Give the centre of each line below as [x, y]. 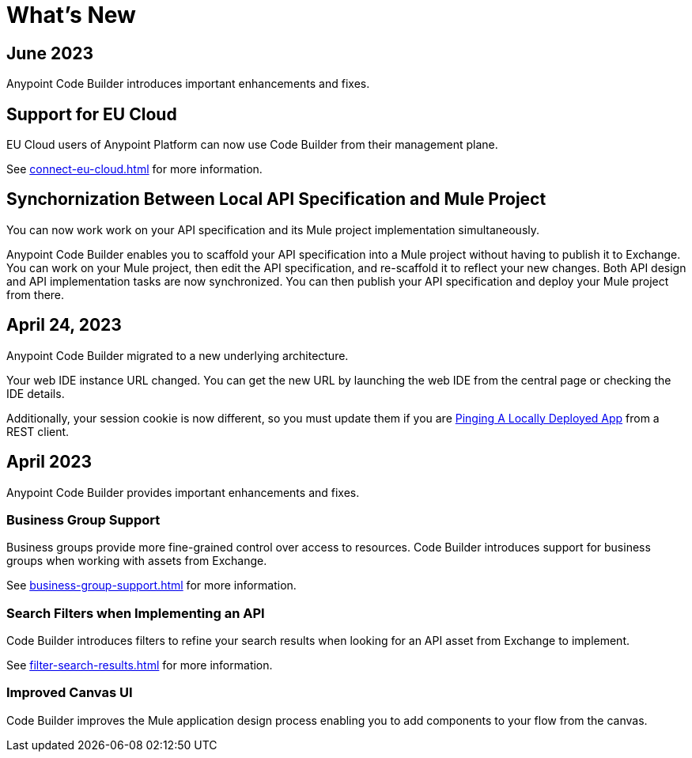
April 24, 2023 [64, 325]
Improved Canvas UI [70, 693]
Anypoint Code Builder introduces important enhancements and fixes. [188, 84]
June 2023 [50, 53]
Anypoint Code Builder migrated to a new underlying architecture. [178, 355]
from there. [36, 294]
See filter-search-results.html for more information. [140, 665]
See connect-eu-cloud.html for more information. [134, 169]
